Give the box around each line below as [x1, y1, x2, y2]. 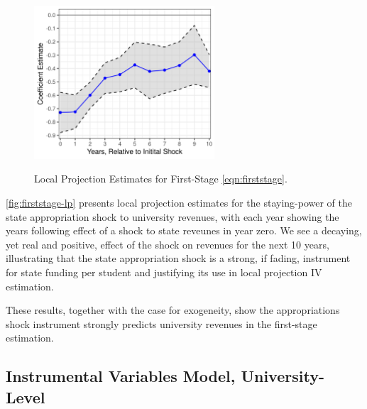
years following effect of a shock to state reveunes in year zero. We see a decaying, [6, 223, 362, 238]
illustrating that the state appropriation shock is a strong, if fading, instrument [6, 251, 351, 266]
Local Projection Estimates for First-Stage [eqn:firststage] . [34, 171, 287, 186]
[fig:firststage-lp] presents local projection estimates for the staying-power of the [6, 195, 353, 210]
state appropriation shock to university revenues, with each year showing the [6, 209, 339, 224]
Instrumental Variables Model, [6, 365, 236, 387]
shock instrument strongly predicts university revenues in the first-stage [6, 316, 317, 331]
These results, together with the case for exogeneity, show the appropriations [6, 302, 340, 317]
